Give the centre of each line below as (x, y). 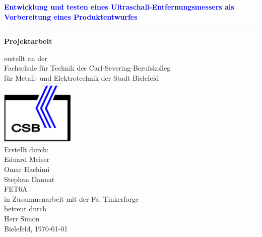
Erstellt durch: (26, 149)
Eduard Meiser (27, 159)
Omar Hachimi (27, 169)
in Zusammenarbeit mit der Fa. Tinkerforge (72, 198)
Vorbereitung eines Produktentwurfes (71, 16)
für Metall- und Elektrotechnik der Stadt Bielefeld (82, 77)
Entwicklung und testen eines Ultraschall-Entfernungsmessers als (119, 7)
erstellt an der (26, 58)
